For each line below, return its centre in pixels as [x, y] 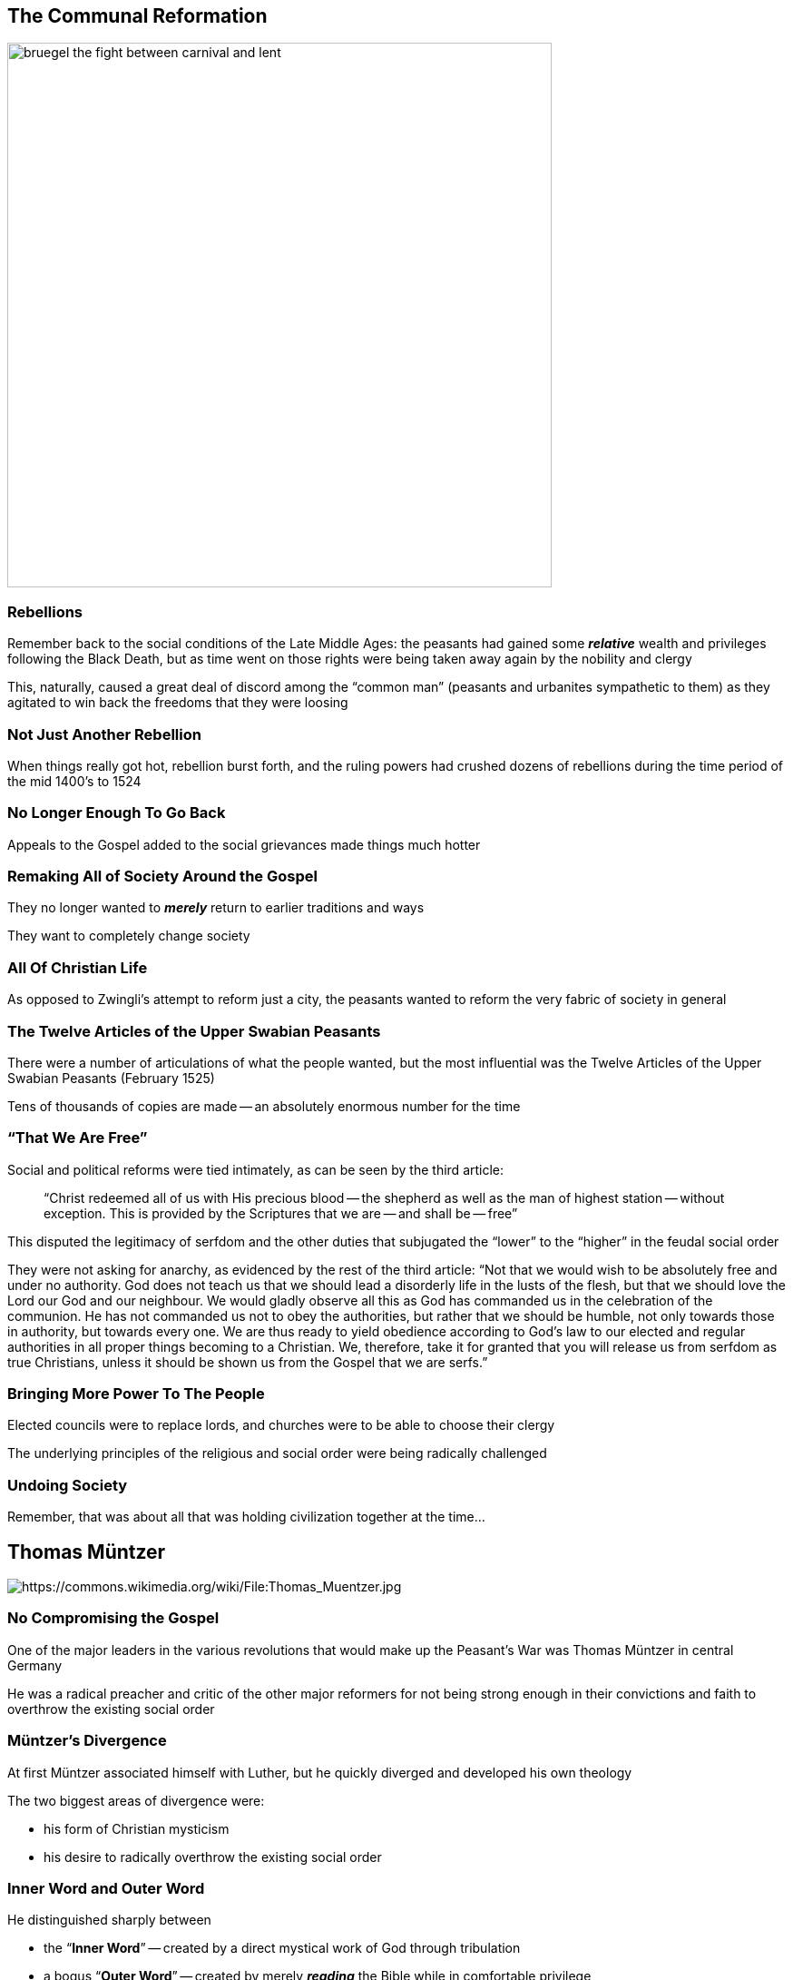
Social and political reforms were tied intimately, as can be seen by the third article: [256, 1169]
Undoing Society [68, 1485]
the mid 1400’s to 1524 [74, 781]
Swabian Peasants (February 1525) [111, 1078]
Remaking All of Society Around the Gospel [162, 877]
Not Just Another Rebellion [104, 734]
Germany [35, 1665]
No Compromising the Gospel [113, 1618]
